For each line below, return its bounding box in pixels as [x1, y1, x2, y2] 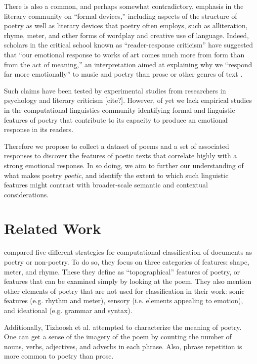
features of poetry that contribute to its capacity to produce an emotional [4, 114, 228, 125]
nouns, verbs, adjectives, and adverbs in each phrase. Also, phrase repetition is [4, 341, 242, 351]
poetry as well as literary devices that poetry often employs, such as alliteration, [4, 20, 248, 31]
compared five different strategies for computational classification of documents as [4, 247, 252, 257]
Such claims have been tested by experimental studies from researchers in [4, 85, 226, 95]
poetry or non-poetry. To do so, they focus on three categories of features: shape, [4, 257, 250, 267]
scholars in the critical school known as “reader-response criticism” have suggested [4, 40, 253, 50]
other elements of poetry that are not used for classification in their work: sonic [4, 285, 245, 296]
